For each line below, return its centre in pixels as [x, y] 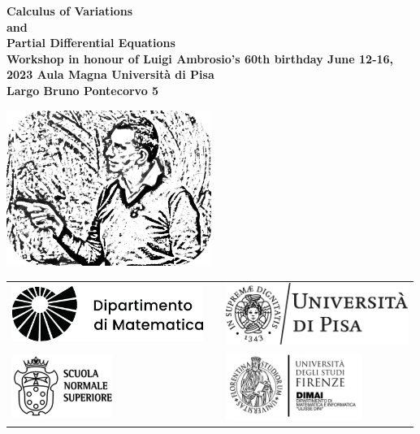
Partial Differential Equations [91, 43]
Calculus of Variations [70, 11]
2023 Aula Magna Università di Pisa [110, 74]
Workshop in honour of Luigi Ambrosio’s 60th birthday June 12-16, [200, 58]
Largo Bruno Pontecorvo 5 [83, 90]
